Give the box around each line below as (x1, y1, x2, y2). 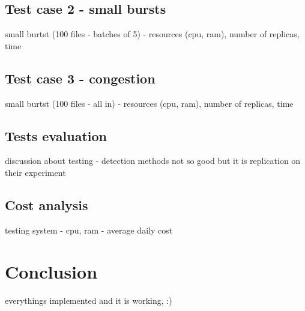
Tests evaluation (5, 126, 107, 145)
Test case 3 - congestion (5, 68, 156, 87)
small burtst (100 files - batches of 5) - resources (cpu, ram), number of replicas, (5, 28, 300, 40)
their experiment (5, 166, 66, 178)
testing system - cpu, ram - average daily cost (5, 223, 173, 236)
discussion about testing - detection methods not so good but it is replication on (5, 154, 301, 167)
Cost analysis (5, 195, 88, 214)
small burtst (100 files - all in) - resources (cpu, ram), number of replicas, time (5, 97, 294, 109)
